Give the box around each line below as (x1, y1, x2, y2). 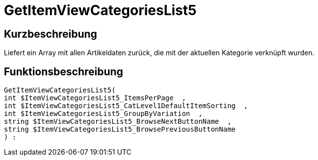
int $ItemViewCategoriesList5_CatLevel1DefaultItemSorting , (4, 102, 248, 110)
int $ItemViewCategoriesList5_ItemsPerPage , (4, 94, 186, 102)
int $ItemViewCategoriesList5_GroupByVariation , (4, 110, 203, 118)
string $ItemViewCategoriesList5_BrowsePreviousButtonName (4, 125, 236, 134)
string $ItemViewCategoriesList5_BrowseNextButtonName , (4, 117, 232, 126)
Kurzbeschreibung (4, 27, 97, 40)
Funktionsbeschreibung (4, 65, 123, 78)
